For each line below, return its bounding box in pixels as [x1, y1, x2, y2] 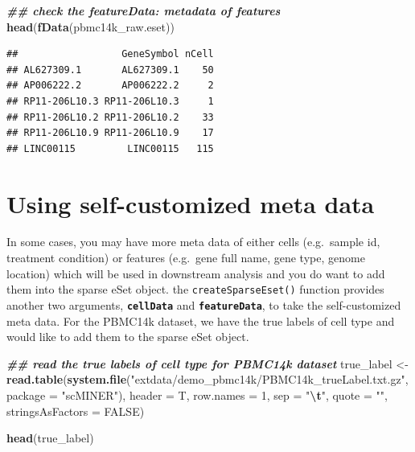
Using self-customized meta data [6, 187, 375, 220]
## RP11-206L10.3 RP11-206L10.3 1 [6, 95, 214, 107]
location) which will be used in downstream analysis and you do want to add [6, 265, 385, 281]
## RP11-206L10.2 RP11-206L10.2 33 [6, 111, 214, 123]
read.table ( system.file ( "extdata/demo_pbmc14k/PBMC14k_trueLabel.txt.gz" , [6, 371, 409, 388]
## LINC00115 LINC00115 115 [6, 142, 214, 154]
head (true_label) [6, 429, 94, 446]
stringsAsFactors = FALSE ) [6, 402, 145, 419]
